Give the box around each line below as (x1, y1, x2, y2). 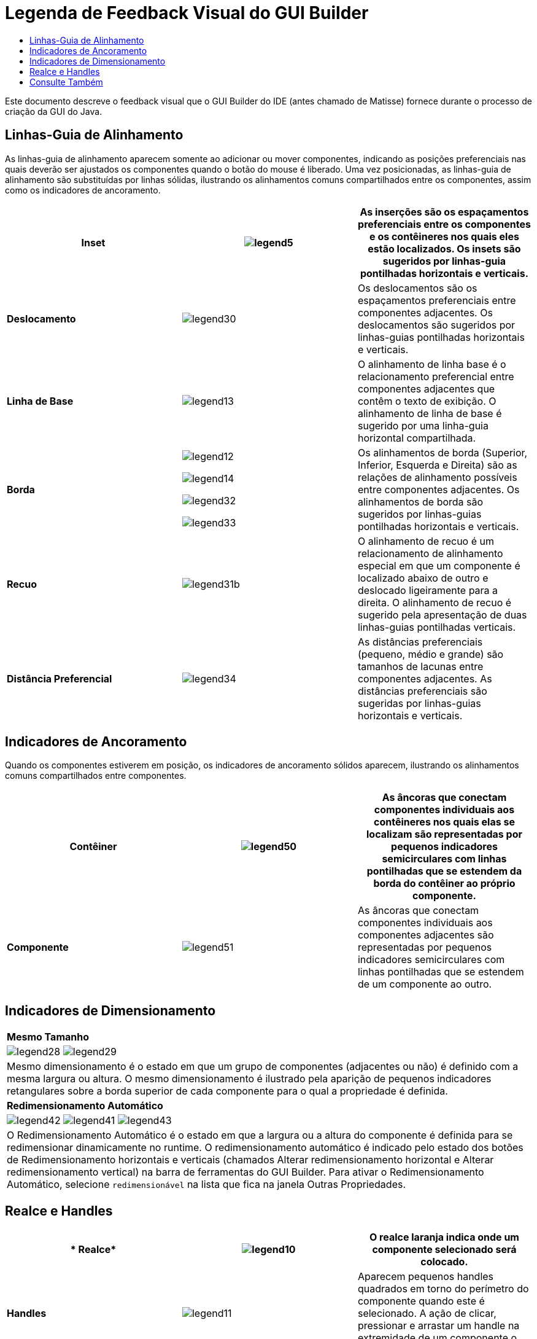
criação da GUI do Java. (5, 106, 102, 117)
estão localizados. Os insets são (368, 242, 521, 255)
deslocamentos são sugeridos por (357, 318, 516, 331)
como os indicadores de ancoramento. (5, 184, 161, 195)
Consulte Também (29, 76, 103, 87)
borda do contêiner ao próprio (373, 877, 516, 890)
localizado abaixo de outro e (357, 571, 489, 584)
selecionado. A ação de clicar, (357, 1307, 496, 1320)
